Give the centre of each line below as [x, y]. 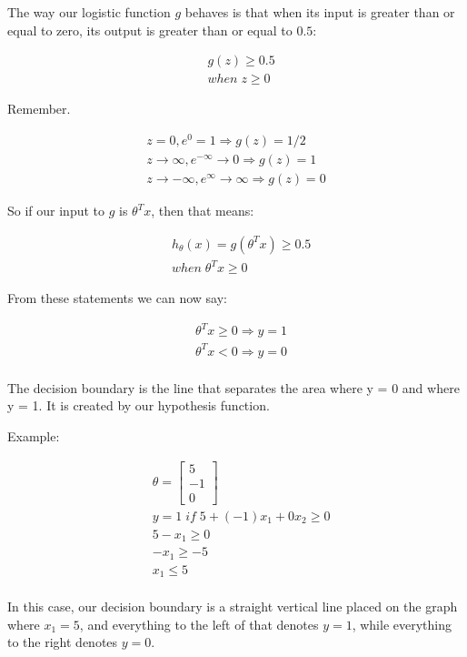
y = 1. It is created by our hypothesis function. [139, 405]
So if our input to [56, 211]
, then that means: [203, 211]
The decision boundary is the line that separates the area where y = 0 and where [233, 387]
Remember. [39, 109]
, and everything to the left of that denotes [199, 624]
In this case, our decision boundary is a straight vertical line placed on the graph [233, 606]
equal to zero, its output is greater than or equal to [150, 30]
